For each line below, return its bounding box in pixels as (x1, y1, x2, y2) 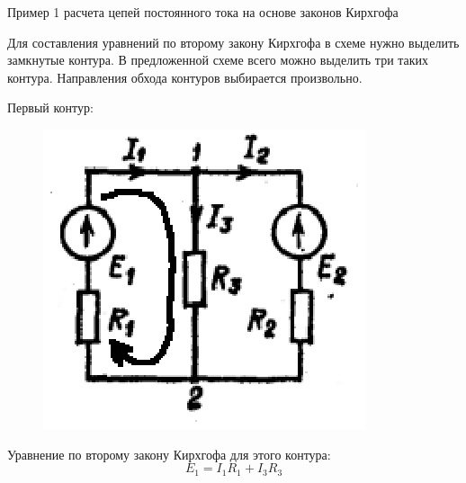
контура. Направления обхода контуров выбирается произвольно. (7, 67, 363, 86)
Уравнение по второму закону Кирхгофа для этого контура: (7, 444, 331, 463)
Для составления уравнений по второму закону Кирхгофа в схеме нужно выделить (7, 32, 460, 51)
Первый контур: (7, 98, 94, 117)
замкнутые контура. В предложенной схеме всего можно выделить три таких (7, 50, 429, 69)
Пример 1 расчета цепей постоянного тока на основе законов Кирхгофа (7, 3, 399, 21)
